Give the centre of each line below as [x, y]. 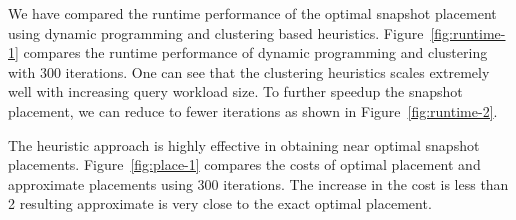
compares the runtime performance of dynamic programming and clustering [255, 52]
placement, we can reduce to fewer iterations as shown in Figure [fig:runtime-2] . [253, 110]
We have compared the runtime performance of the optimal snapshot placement [252, 13]
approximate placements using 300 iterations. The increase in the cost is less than [258, 183]
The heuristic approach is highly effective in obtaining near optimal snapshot [244, 144]
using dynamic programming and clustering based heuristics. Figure [216, 32]
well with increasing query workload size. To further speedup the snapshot [235, 91]
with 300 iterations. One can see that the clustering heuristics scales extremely [249, 71]
